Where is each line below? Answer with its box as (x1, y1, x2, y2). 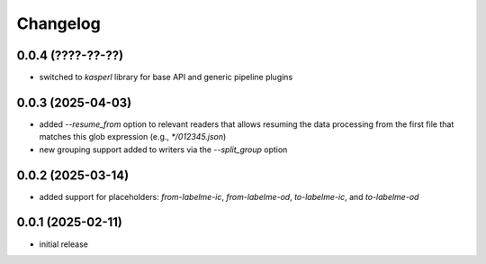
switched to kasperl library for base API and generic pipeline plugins (39, 72, 293, 83)
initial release (39, 239, 89, 250)
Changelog (16, 14, 101, 33)
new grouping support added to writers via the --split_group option (39, 144, 288, 155)
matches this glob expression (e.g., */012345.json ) (39, 132, 227, 142)
